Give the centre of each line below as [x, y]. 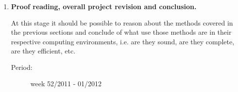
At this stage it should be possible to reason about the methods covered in [122, 22]
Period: [22, 67]
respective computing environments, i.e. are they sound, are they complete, [123, 41]
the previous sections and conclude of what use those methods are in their [121, 32]
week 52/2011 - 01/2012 [66, 83]
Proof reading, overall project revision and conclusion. [104, 6]
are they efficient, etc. [43, 51]
